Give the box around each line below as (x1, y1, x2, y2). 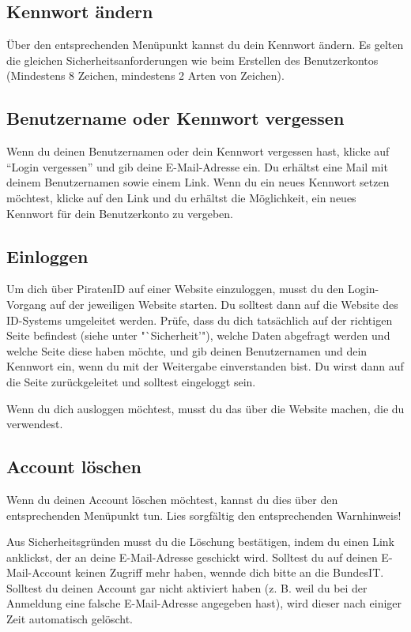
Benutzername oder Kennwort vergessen (6, 106, 345, 130)
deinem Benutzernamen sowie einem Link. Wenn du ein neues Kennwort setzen (6, 174, 390, 190)
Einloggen (6, 243, 89, 268)
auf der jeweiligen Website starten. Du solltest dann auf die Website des (50, 295, 398, 312)
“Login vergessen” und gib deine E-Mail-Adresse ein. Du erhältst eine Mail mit (6, 158, 388, 175)
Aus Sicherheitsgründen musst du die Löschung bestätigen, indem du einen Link (6, 533, 394, 550)
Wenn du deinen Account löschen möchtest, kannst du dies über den (6, 491, 338, 507)
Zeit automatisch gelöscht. (6, 611, 133, 627)
